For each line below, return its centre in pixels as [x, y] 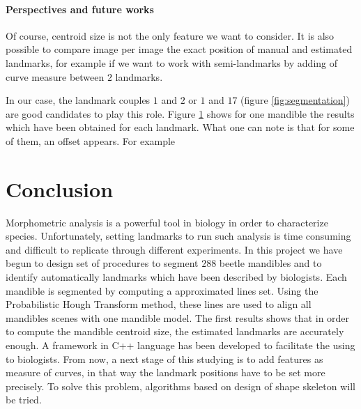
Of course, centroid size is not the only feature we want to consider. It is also [170, 35]
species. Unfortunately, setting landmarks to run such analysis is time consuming [178, 236]
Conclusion [60, 188]
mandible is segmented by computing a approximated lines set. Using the [162, 290]
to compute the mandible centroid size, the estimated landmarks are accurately [175, 331]
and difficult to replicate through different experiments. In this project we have [174, 249]
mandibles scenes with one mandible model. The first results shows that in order [178, 317]
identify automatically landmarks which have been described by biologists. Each [176, 277]
